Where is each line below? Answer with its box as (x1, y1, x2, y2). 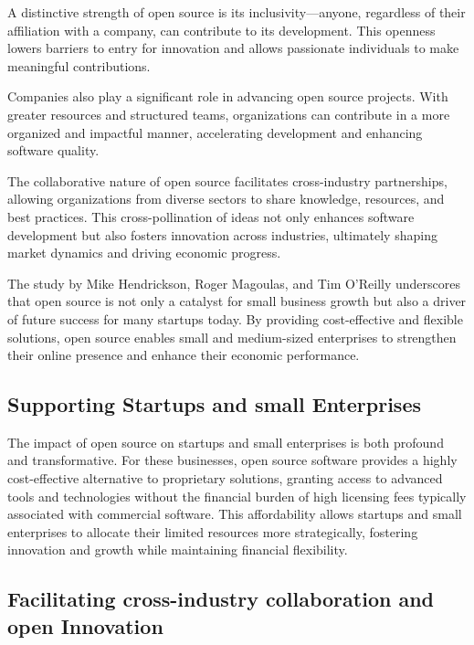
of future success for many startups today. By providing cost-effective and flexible (7, 309, 463, 328)
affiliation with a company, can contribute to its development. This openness (7, 20, 436, 39)
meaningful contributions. (7, 56, 151, 75)
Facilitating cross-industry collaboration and (7, 585, 434, 613)
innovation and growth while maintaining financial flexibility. (7, 540, 348, 559)
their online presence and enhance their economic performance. (7, 345, 360, 365)
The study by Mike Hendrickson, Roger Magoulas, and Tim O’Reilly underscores (7, 273, 460, 292)
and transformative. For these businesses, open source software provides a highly (7, 450, 458, 470)
